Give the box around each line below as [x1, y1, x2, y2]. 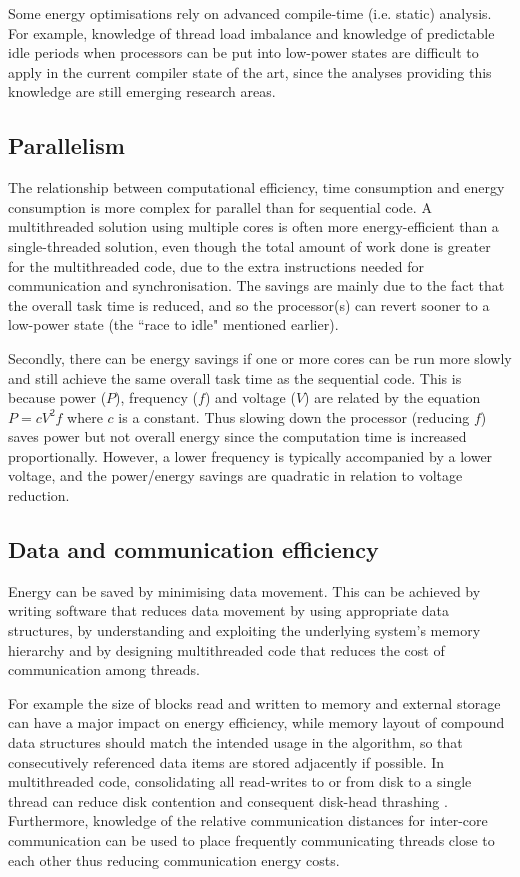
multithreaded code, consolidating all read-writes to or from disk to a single [8, 771, 472, 792]
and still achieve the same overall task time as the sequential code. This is [8, 367, 462, 388]
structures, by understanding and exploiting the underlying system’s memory [8, 620, 481, 641]
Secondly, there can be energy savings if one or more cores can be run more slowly [8, 347, 512, 368]
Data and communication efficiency [8, 534, 379, 565]
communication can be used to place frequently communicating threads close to [8, 830, 495, 850]
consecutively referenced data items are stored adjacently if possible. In [8, 751, 445, 772]
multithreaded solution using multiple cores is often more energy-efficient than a [8, 216, 499, 237]
